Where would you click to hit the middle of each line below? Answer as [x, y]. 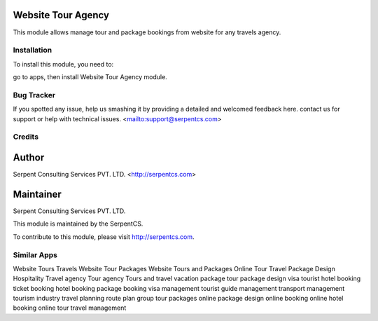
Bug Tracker [34, 95]
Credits [26, 137]
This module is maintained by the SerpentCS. [78, 224]
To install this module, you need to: [63, 64]
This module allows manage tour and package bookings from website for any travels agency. [147, 32]
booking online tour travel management [70, 308]
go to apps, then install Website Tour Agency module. [90, 77]
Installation [33, 50]
